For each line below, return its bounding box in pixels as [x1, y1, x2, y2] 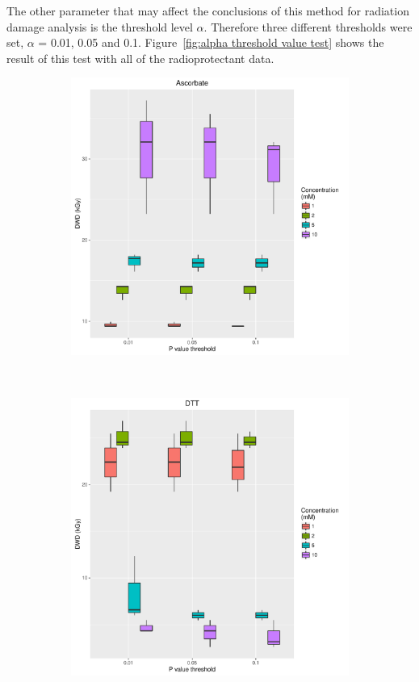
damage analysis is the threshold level [6, 18, 193, 35]
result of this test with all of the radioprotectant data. [6, 49, 274, 66]
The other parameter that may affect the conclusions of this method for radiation [6, 2, 409, 19]
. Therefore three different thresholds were [203, 18, 413, 35]
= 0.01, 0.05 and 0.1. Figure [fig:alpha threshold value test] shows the [38, 34, 384, 51]
